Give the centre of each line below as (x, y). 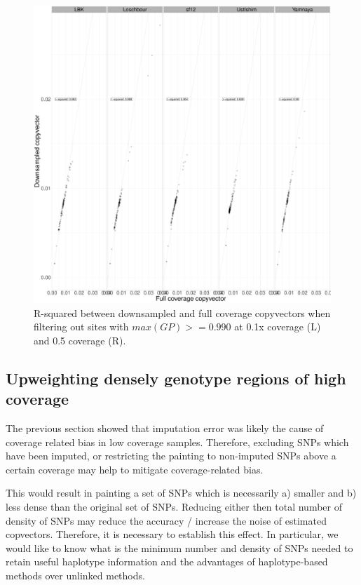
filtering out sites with (81, 327)
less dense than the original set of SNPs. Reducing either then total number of (174, 506)
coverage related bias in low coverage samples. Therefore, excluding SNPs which (177, 442)
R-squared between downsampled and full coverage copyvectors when (182, 312)
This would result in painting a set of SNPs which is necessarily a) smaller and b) (181, 493)
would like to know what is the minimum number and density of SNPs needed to (179, 547)
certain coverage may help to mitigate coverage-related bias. (135, 469)
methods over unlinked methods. (75, 575)
